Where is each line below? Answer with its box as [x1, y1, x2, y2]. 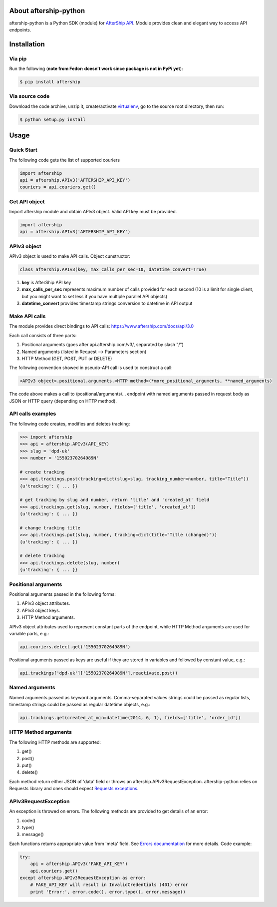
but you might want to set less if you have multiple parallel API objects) [21, 293, 168, 299]
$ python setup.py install [19, 116, 86, 122]
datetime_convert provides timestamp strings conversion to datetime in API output [21, 300, 193, 307]
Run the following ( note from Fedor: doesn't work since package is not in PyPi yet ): [9, 65, 183, 72]
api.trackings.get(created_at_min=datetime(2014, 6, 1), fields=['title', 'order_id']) [19, 715, 241, 721]
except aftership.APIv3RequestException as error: [19, 875, 147, 881]
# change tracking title [19, 525, 81, 530]
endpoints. [9, 26, 31, 32]
